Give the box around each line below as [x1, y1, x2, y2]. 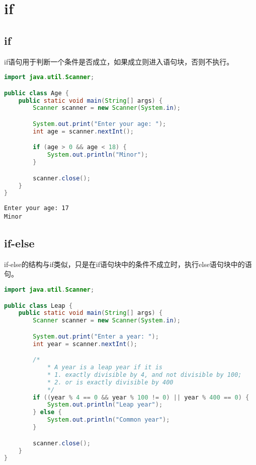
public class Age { [4, 89, 69, 97]
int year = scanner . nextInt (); [33, 340, 137, 348]
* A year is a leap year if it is [47, 364, 162, 371]
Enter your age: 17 [4, 205, 69, 212]
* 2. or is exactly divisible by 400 [47, 378, 174, 386]
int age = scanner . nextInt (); [33, 127, 134, 135]
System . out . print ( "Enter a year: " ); [33, 333, 159, 340]
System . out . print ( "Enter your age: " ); [33, 120, 166, 127]
